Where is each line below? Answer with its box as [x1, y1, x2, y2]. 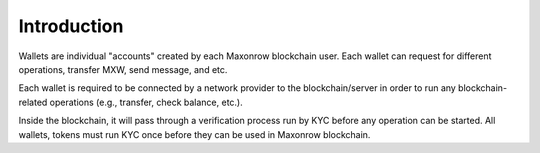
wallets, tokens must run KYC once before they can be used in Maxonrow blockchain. [18, 128, 371, 140]
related [18, 96, 48, 108]
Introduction [18, 15, 124, 37]
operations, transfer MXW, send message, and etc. [18, 63, 228, 75]
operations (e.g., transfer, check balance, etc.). [49, 96, 244, 108]
